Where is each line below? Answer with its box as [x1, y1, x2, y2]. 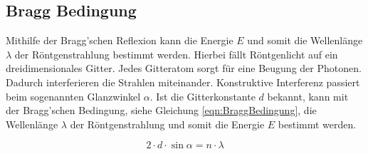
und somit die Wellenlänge [247, 33, 363, 48]
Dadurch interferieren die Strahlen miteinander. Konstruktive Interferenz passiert [6, 74, 360, 89]
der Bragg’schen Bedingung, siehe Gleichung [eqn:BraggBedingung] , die [6, 103, 317, 118]
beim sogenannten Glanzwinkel [6, 88, 141, 103]
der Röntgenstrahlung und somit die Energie [70, 116, 265, 131]
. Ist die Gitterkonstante [149, 88, 256, 103]
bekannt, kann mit [267, 88, 349, 103]
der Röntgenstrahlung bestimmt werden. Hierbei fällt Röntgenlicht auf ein [14, 46, 338, 61]
